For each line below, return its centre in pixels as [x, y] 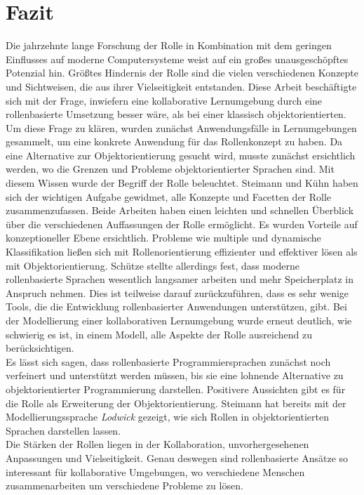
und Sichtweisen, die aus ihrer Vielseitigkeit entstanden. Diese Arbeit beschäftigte [181, 86]
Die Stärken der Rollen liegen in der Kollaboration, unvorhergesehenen [157, 444]
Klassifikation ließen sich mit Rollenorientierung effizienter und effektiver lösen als [182, 252]
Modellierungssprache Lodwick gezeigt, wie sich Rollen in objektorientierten [167, 417]
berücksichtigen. [40, 348]
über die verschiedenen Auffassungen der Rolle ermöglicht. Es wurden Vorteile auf [182, 224]
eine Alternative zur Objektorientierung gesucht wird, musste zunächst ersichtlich [181, 155]
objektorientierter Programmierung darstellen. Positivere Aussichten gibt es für [176, 389]
